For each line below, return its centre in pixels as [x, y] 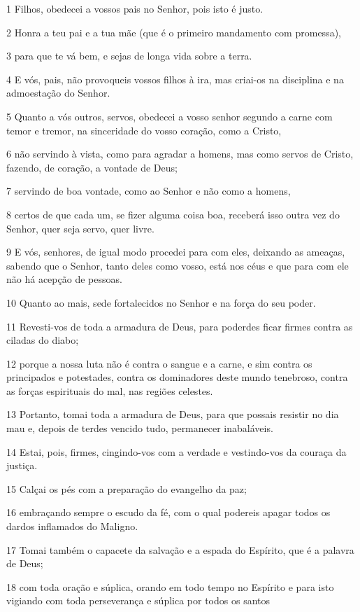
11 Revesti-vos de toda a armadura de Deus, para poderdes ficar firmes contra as [180, 326]
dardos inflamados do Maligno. [72, 526]
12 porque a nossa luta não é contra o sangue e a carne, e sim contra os [159, 363]
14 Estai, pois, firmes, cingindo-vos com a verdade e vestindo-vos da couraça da [177, 451]
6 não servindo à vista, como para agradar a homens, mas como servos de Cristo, [180, 154]
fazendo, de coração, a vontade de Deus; [92, 167]
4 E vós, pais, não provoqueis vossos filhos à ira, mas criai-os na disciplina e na [175, 79]
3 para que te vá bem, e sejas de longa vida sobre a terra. [129, 56]
